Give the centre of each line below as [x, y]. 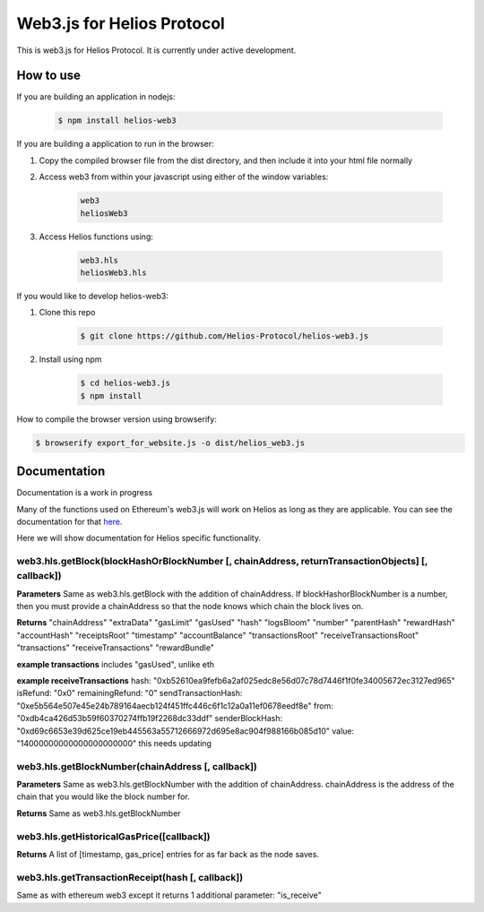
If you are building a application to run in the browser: [115, 144]
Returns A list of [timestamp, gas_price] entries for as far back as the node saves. [168, 854]
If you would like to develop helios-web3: [93, 296]
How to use [48, 76]
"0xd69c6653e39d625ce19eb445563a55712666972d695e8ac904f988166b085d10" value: [186, 731]
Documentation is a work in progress [84, 493]
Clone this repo [67, 313]
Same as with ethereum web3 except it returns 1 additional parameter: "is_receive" [169, 895]
